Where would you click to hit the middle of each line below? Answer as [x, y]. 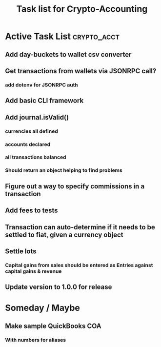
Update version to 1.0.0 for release [59, 287]
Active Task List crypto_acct [62, 36]
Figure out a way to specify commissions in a [75, 186]
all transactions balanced [36, 157]
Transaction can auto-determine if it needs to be [80, 227]
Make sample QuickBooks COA [53, 326]
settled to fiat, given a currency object [64, 235]
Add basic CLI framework [44, 101]
